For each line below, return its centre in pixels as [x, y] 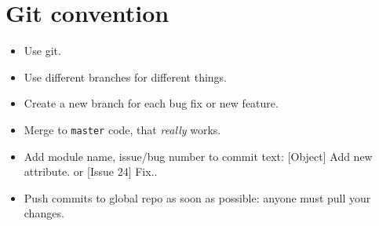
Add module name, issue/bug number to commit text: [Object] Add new [198, 156]
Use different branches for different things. [126, 77]
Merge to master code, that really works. [122, 129]
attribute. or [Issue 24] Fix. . [91, 171]
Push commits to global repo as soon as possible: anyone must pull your [197, 197]
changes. [44, 213]
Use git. [42, 51]
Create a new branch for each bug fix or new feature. [151, 103]
